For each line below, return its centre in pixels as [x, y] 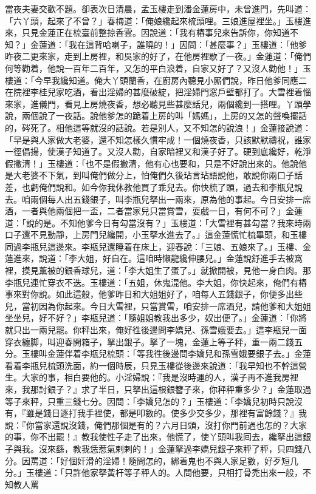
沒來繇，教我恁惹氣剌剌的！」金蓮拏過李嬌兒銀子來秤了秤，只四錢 [170, 448]
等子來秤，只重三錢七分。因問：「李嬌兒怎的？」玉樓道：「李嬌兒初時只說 [149, 401]
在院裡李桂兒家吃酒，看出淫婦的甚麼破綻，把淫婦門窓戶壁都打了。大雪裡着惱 [158, 92]
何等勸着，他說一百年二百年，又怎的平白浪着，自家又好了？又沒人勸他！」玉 [158, 68]
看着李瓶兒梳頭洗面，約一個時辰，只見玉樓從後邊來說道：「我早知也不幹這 [152, 365]
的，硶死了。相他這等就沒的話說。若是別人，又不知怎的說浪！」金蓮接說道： [158, 127]
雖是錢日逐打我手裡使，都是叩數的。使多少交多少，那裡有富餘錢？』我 [166, 413]
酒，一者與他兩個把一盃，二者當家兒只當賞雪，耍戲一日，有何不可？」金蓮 [154, 211]
